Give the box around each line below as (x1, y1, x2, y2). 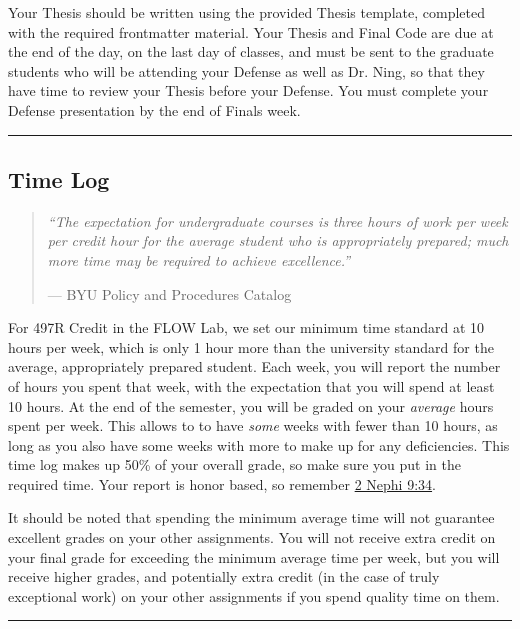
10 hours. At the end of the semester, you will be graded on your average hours (8, 395, 494, 416)
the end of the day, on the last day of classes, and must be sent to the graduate (8, 41, 494, 62)
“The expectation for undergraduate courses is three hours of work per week (47, 210, 508, 231)
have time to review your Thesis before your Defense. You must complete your (8, 80, 489, 101)
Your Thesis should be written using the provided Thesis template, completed (8, 2, 485, 22)
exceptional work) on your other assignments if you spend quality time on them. (8, 585, 500, 606)
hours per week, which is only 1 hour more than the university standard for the (8, 336, 494, 357)
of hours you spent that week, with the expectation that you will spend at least (8, 375, 495, 396)
